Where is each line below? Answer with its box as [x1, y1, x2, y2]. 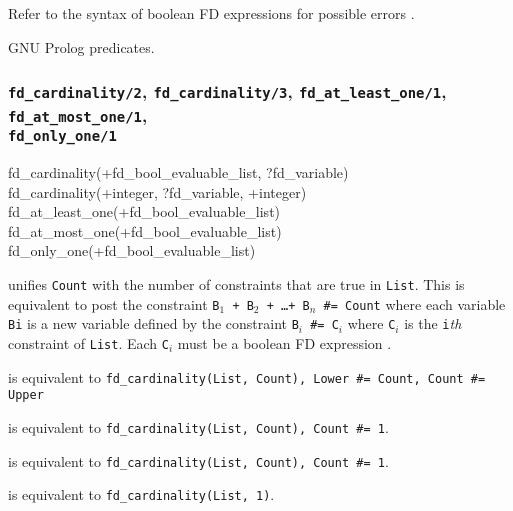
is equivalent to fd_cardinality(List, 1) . [8, 484, 275, 505]
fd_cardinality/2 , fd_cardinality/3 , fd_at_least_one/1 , [8, 79, 447, 104]
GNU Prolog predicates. [8, 36, 155, 57]
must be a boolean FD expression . [177, 332, 392, 353]
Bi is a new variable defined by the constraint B [8, 313, 299, 334]
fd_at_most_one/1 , [8, 102, 148, 127]
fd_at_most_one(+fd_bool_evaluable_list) [8, 220, 282, 241]
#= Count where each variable [323, 293, 506, 314]
